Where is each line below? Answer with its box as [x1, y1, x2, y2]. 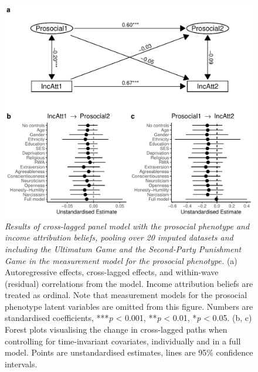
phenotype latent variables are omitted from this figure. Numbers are [5, 300, 253, 312]
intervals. [5, 357, 38, 370]
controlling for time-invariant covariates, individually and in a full [5, 334, 241, 347]
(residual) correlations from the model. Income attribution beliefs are [5, 277, 253, 289]
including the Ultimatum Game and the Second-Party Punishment [5, 242, 242, 255]
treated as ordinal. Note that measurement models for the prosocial [5, 289, 247, 301]
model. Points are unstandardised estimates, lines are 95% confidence [5, 346, 253, 359]
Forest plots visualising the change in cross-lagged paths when [5, 323, 228, 336]
